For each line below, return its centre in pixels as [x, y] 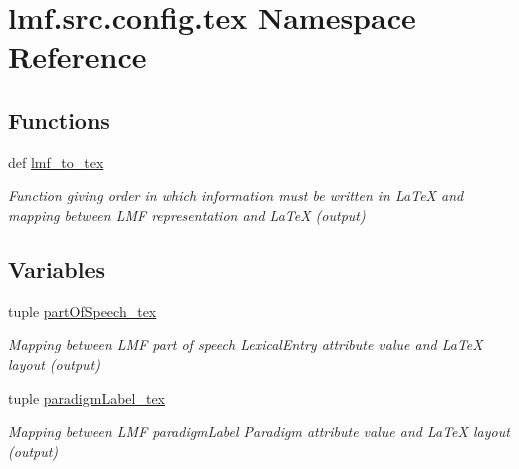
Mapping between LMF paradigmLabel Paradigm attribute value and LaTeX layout [259, 431]
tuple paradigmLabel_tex [86, 397]
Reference [77, 56]
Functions [59, 119]
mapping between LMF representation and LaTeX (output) [187, 214]
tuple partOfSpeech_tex [82, 310]
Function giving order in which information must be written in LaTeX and [236, 195]
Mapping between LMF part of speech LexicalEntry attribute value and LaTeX [245, 344]
